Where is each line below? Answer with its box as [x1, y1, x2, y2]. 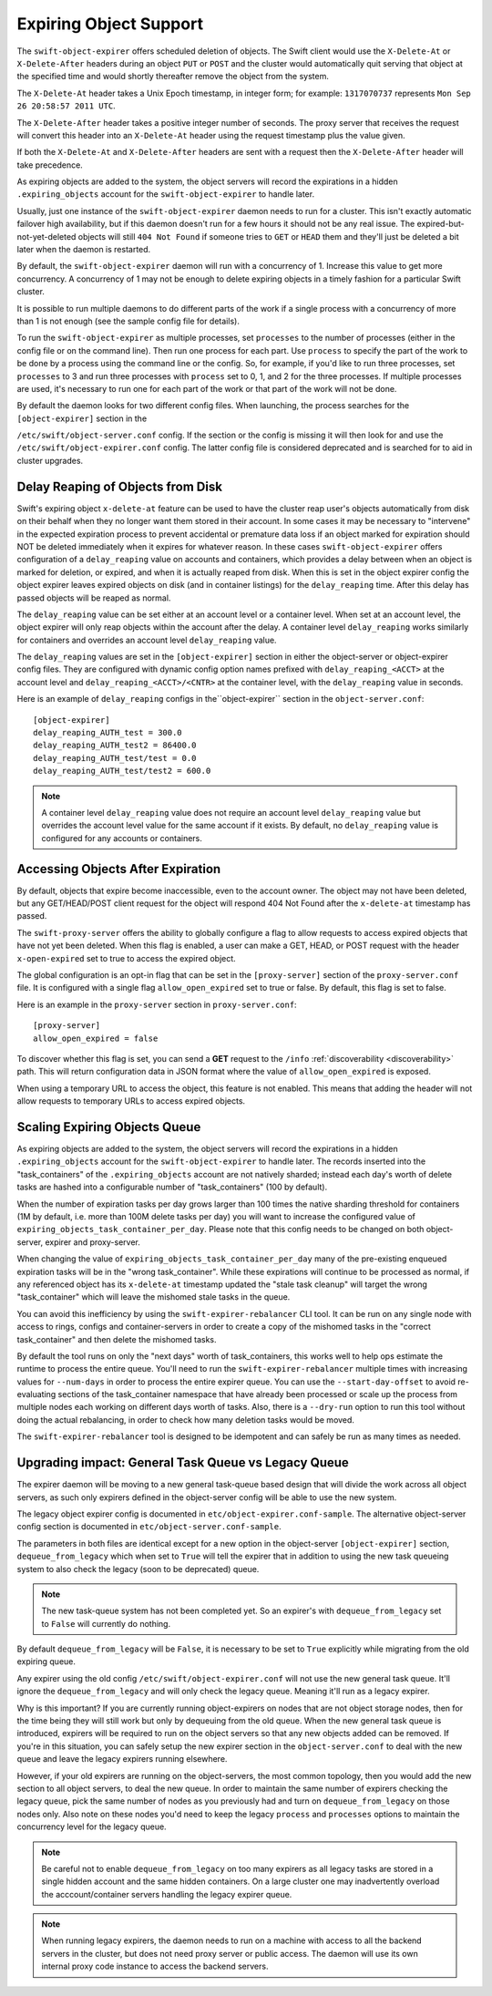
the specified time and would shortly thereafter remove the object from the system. [16, 71, 330, 82]
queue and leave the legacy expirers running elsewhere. [16, 1754, 228, 1765]
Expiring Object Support [16, 14, 204, 34]
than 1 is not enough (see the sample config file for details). [16, 315, 241, 326]
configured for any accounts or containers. [41, 832, 202, 843]
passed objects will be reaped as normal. [16, 592, 171, 603]
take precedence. [16, 159, 84, 170]
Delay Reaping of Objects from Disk [16, 478, 223, 494]
